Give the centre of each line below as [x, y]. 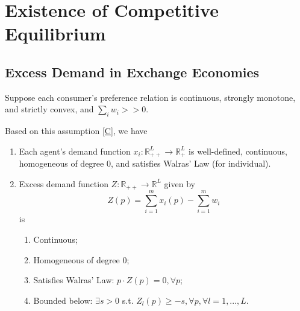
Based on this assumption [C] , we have [76, 131]
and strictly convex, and [49, 109]
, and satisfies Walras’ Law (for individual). [191, 163]
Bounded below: [63, 300]
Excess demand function [64, 183]
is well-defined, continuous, [238, 151]
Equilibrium [55, 34]
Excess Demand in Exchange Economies [132, 72]
